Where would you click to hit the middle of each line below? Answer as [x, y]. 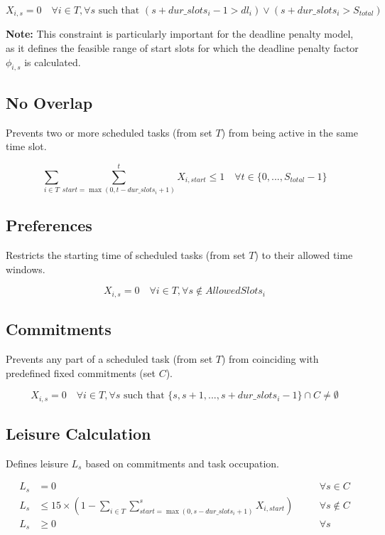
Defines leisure [37, 463]
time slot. [26, 146]
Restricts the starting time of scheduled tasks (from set [126, 255]
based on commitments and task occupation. [182, 463]
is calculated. [53, 62]
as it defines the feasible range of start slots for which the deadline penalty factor [182, 48]
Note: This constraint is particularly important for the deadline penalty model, [180, 34]
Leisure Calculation [78, 434]
